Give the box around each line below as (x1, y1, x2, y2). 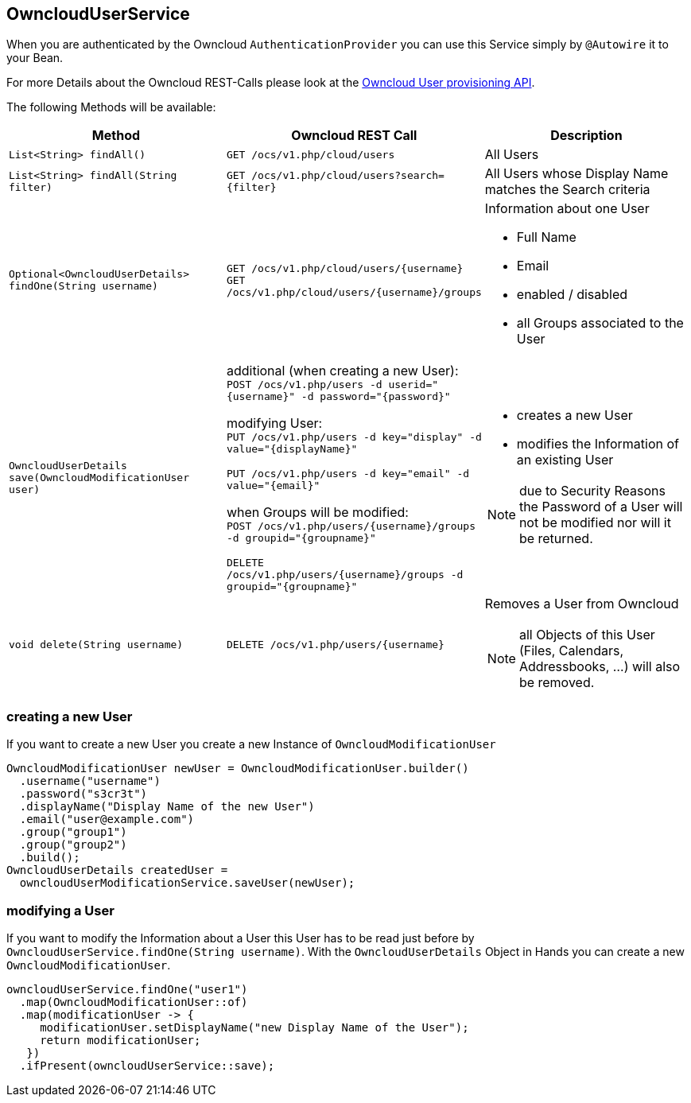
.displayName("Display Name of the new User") (19, 800, 315, 814)
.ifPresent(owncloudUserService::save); (19, 1058, 275, 1072)
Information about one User (484, 200, 650, 217)
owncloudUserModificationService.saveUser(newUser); (19, 876, 355, 890)
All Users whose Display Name (484, 165, 669, 182)
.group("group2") (19, 838, 127, 852)
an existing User (516, 451, 614, 468)
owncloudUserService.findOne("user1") (6, 982, 248, 996)
